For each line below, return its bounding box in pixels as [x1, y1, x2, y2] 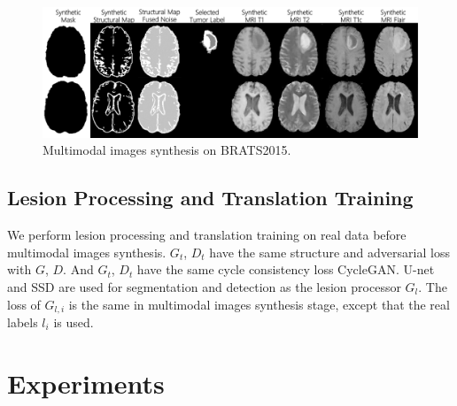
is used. [53, 313, 94, 332]
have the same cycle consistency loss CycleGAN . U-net [136, 260, 435, 279]
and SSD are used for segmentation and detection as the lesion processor [7, 277, 401, 295]
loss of [7, 295, 41, 313]
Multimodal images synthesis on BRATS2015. [43, 141, 291, 159]
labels [7, 313, 38, 332]
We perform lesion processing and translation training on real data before [7, 226, 407, 244]
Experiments [7, 364, 165, 401]
